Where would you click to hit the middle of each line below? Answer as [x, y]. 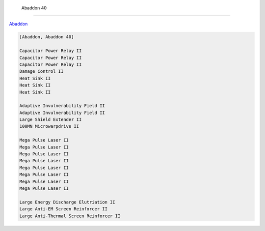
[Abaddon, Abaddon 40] [47, 37]
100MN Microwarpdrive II [49, 126]
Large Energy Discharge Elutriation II [67, 202]
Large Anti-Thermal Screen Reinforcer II [70, 216]
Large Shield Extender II [51, 120]
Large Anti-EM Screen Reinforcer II [64, 209]
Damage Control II [41, 72]
